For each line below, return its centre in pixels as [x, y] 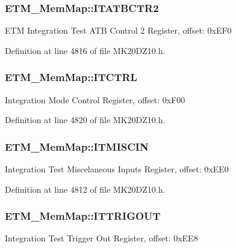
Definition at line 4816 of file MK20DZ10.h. [85, 50]
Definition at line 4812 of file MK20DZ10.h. [85, 189]
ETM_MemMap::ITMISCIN [77, 146]
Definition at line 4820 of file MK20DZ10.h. [85, 120]
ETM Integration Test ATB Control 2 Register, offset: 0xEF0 [118, 30]
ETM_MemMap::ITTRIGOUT [83, 216]
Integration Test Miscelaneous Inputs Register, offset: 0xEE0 [117, 169]
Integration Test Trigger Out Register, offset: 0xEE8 [101, 238]
